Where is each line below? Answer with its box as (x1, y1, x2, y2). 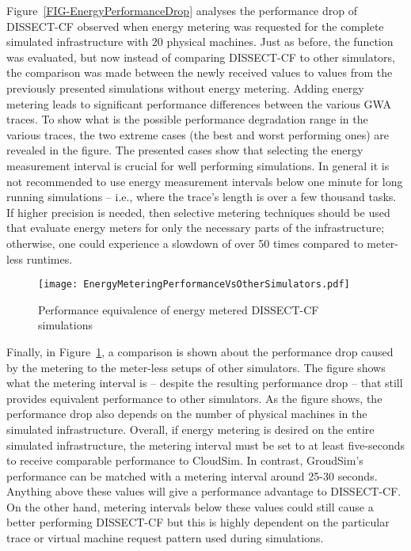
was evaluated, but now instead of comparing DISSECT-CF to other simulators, (6, 48, 396, 65)
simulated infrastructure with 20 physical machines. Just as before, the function (6, 33, 394, 50)
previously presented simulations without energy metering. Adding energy (6, 79, 364, 96)
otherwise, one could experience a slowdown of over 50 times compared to (6, 234, 363, 251)
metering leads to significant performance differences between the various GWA (6, 95, 391, 112)
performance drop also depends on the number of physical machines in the (6, 405, 367, 422)
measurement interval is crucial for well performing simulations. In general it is (6, 157, 390, 173)
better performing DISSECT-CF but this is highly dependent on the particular (6, 514, 390, 530)
